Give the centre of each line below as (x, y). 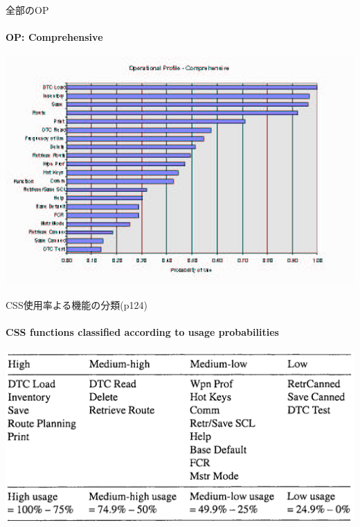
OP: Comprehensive (54, 37)
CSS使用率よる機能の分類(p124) (76, 304)
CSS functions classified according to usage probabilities (142, 331)
